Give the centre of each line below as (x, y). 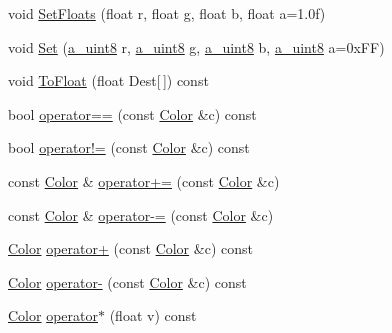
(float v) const (153, 315)
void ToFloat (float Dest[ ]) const (108, 80)
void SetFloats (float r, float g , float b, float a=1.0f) (167, 13)
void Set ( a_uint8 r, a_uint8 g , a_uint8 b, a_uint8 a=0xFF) (196, 46)
